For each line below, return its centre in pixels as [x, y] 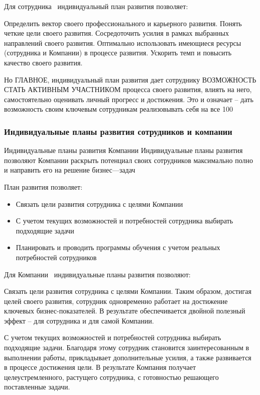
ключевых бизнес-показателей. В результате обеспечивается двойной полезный [125, 311]
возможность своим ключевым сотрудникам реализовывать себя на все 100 [118, 109]
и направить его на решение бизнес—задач [70, 170]
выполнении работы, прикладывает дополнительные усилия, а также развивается [128, 357]
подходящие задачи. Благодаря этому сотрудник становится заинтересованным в [127, 347]
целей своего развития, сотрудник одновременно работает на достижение [116, 301]
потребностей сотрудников [56, 257]
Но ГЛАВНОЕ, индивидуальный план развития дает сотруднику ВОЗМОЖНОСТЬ [130, 79]
